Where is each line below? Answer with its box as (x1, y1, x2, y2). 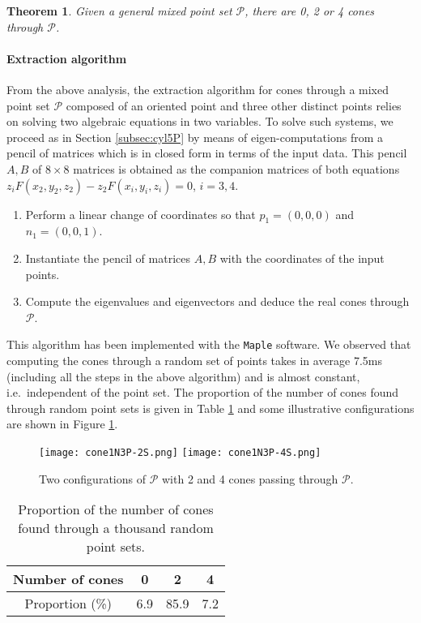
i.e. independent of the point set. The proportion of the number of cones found (6, 384, 399, 401)
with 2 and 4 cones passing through (161, 470, 338, 487)
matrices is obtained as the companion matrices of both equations (73, 160, 400, 177)
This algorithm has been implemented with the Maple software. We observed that (6, 336, 411, 353)
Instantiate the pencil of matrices (25, 249, 190, 266)
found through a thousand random (18, 518, 214, 538)
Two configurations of (39, 470, 146, 487)
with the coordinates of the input (219, 249, 385, 266)
